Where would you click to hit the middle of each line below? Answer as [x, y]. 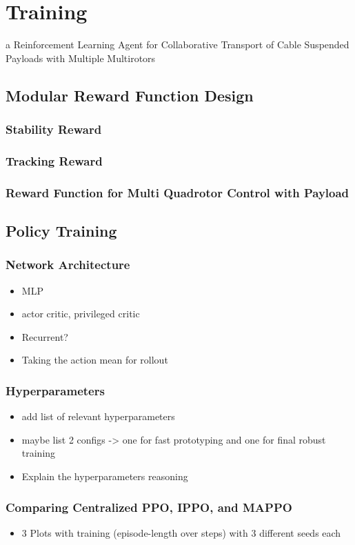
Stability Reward [54, 129]
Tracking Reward [54, 160]
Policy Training [61, 231]
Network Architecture [68, 265]
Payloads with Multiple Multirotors [81, 58]
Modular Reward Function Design [130, 95]
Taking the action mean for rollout [95, 360]
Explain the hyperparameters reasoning [105, 476]
